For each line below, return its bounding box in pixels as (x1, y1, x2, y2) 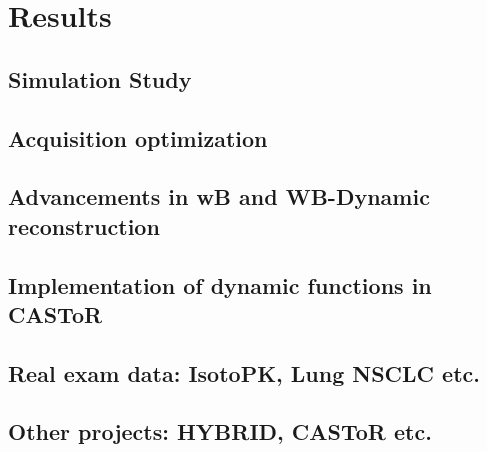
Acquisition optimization (8, 122, 268, 153)
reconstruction (8, 210, 160, 241)
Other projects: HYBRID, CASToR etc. (8, 416, 432, 447)
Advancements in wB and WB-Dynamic (8, 181, 430, 212)
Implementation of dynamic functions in (8, 269, 432, 300)
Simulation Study (8, 63, 192, 94)
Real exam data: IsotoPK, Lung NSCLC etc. (8, 357, 480, 388)
